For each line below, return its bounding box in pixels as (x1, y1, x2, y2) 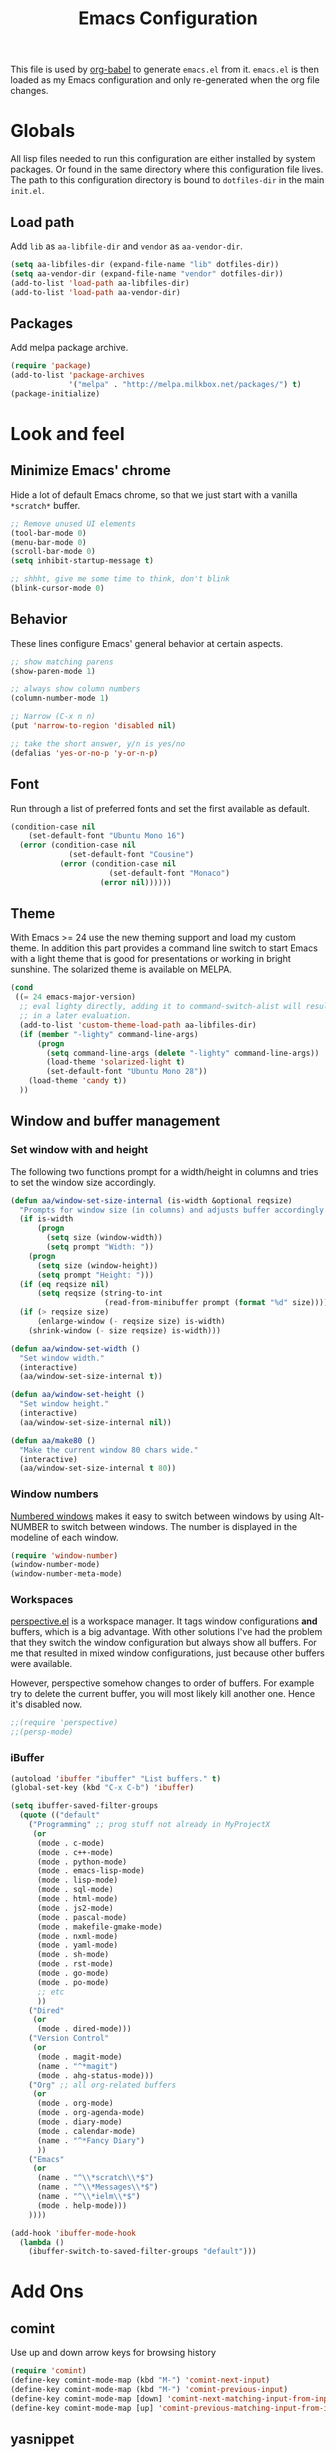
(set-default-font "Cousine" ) (68, 850, 195, 860)
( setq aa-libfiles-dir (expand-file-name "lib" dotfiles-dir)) (10, 259, 280, 269)
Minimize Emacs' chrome (10, 462, 172, 479)
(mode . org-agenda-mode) (36, 2108, 145, 2118)
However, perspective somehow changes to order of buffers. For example (10, 1677, 315, 1689)
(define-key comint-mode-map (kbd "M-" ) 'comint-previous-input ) (10, 2385, 288, 2395)
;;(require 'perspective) (10, 1718, 118, 1728)
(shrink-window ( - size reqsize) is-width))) (28, 1325, 222, 1336)
